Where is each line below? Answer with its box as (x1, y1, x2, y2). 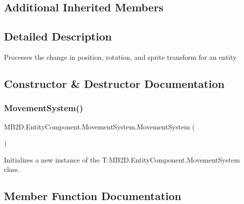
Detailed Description (4, 29, 112, 44)
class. (4, 164, 20, 174)
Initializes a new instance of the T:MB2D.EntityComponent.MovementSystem (4, 154, 240, 164)
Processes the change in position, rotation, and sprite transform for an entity (4, 51, 237, 62)
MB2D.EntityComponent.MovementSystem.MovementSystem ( (4, 121, 195, 131)
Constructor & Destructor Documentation (4, 76, 225, 91)
